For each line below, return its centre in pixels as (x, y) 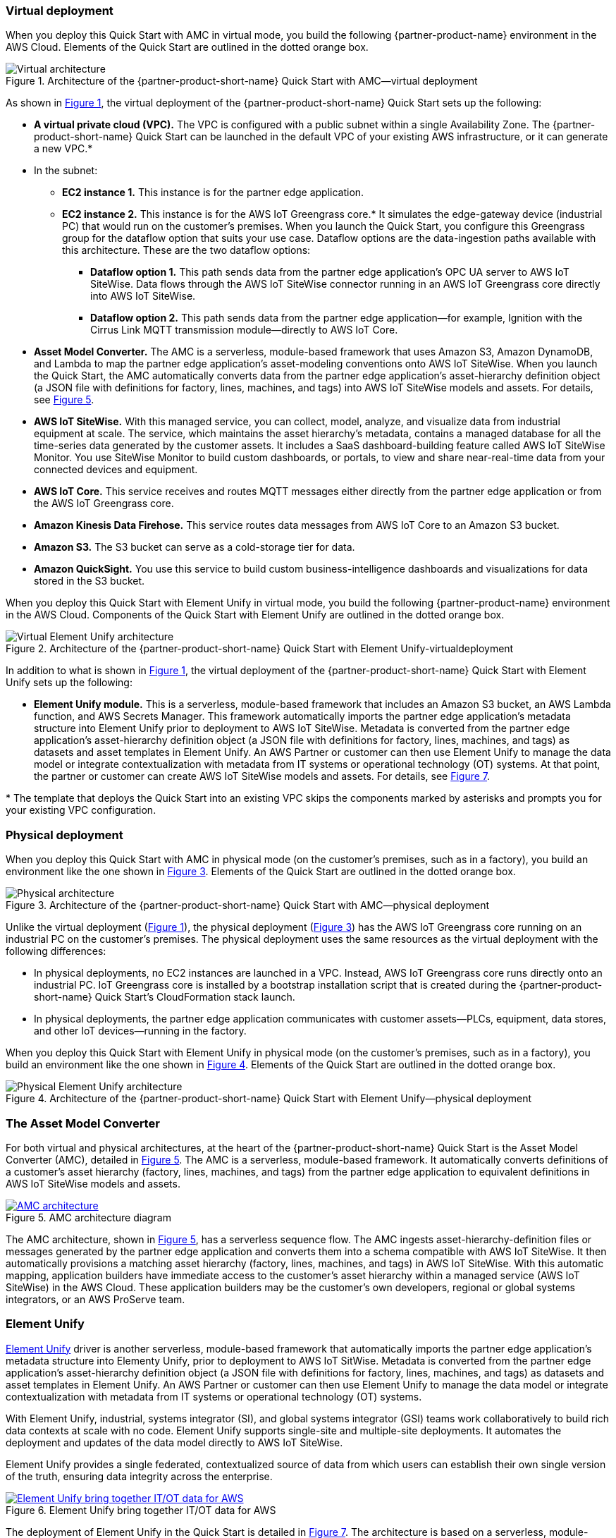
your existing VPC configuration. (81, 810)
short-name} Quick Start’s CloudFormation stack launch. (165, 997)
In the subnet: (66, 171)
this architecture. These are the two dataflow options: (186, 250)
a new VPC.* (63, 149)
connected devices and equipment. (116, 470)
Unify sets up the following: (69, 683)
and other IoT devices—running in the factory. (140, 1031)
